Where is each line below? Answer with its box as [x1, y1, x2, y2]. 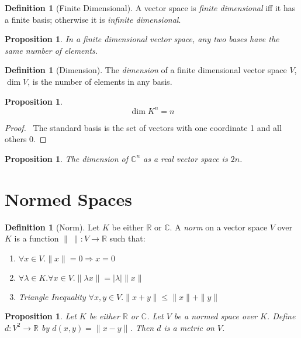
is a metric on [164, 321, 214, 333]
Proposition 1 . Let [5, 310, 77, 322]
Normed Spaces [5, 187, 132, 211]
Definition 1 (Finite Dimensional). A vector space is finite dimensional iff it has [5, 2, 296, 13]
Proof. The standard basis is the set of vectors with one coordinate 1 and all [5, 121, 282, 133]
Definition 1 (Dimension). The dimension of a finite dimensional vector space [5, 64, 287, 76]
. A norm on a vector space [169, 220, 268, 233]
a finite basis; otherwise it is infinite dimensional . [5, 13, 181, 25]
